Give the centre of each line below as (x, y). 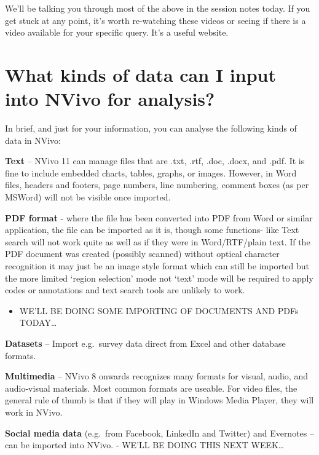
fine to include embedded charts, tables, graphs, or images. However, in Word (151, 172)
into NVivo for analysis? (110, 99)
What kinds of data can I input (140, 74)
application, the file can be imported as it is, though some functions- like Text (152, 230)
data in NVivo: (33, 140)
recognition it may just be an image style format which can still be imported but (157, 266)
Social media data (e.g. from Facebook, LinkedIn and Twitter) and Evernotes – (159, 433)
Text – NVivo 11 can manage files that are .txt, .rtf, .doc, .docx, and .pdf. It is (155, 161)
